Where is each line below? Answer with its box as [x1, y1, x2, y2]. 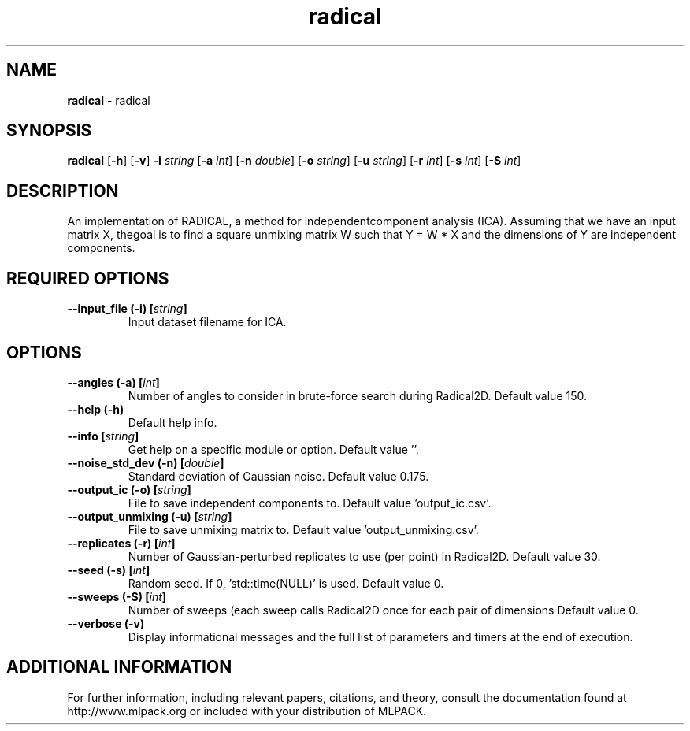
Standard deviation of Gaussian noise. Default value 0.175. [128, 469, 429, 483]
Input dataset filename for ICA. [128, 315, 287, 329]
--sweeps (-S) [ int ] [67, 589, 167, 603]
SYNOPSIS [6, 121, 92, 141]
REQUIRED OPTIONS [6, 268, 169, 288]
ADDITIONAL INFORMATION [6, 657, 232, 677]
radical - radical [67, 93, 150, 107]
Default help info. [128, 415, 217, 429]
